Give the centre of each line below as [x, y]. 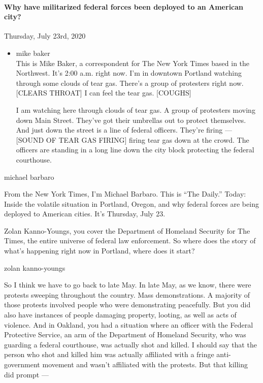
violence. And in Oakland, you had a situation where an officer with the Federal [129, 324]
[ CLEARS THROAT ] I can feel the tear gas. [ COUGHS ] [104, 93]
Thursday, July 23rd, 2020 [45, 36]
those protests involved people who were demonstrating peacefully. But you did [127, 305]
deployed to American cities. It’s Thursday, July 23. [85, 214]
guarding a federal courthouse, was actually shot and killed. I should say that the [130, 344]
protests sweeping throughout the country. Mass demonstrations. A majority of [127, 294]
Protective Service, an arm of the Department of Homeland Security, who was [125, 334]
